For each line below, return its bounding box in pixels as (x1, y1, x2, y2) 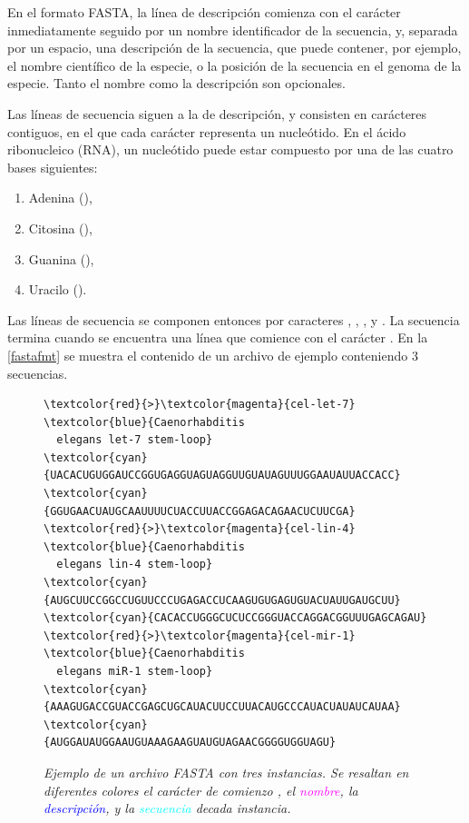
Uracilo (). (28, 280, 87, 299)
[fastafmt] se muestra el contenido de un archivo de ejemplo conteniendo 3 (7, 345, 418, 364)
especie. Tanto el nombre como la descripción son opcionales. (7, 74, 346, 93)
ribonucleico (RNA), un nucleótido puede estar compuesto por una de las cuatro (7, 140, 454, 159)
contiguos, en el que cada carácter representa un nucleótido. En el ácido (7, 122, 406, 141)
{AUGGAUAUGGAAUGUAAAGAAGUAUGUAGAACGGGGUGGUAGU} (44, 736, 337, 749)
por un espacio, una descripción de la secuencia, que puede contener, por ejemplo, (7, 38, 462, 57)
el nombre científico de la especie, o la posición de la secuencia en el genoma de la (7, 55, 462, 74)
